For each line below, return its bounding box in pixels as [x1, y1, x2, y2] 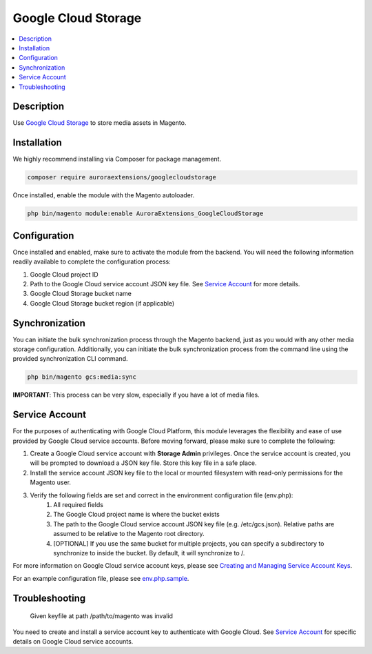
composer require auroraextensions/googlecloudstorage [27, 173, 216, 181]
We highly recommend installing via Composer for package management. [12, 155, 222, 163]
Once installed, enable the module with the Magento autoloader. [12, 191, 195, 199]
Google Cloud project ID [30, 270, 99, 279]
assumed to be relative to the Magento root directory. [53, 530, 205, 538]
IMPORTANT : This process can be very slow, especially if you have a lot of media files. [12, 390, 260, 399]
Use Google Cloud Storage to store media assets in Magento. [12, 119, 187, 127]
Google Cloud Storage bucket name [30, 290, 132, 298]
